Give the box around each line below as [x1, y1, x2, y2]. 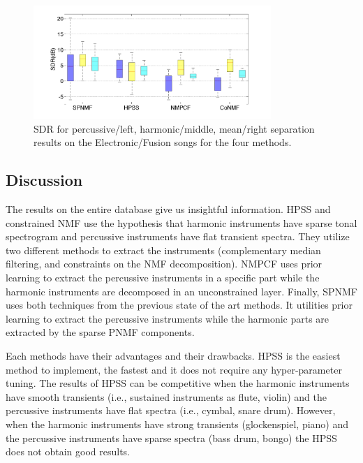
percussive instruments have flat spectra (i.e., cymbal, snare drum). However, [6, 403, 336, 418]
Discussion [6, 169, 83, 191]
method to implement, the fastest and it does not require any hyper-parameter [6, 362, 342, 376]
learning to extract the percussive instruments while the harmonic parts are [6, 311, 329, 325]
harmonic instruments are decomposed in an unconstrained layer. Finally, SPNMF [6, 284, 357, 298]
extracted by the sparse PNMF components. [6, 325, 195, 339]
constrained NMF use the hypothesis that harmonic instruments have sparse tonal [6, 215, 357, 230]
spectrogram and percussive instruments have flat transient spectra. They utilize [6, 229, 350, 244]
